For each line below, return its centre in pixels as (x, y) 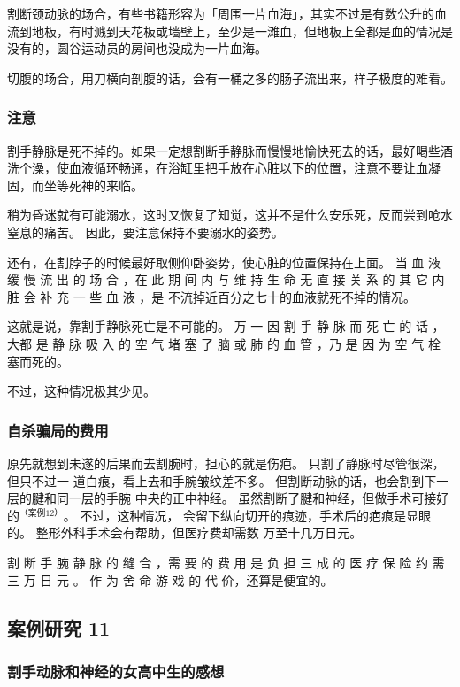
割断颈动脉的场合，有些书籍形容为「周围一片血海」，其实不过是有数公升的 (221, 13)
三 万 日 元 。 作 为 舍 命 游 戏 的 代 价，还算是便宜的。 (170, 579)
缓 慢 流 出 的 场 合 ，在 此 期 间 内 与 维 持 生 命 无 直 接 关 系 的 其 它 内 (226, 279)
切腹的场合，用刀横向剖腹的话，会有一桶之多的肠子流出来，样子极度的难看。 (230, 77)
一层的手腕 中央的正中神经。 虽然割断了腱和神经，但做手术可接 (253, 498)
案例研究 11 (59, 627)
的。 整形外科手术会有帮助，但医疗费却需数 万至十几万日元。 (185, 533)
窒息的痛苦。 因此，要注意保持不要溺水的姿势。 (146, 232)
